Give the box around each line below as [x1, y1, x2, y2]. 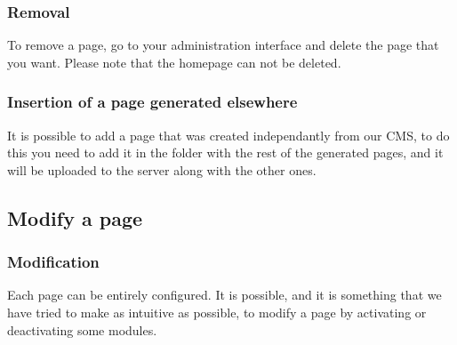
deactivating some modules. [7, 320, 157, 339]
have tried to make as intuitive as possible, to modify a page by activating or [7, 303, 427, 321]
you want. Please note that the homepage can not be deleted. [7, 52, 341, 71]
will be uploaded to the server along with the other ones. [7, 160, 317, 179]
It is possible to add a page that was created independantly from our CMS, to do [7, 125, 450, 144]
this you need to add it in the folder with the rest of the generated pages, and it [7, 143, 444, 162]
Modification [7, 251, 100, 273]
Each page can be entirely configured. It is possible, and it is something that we [7, 285, 442, 304]
